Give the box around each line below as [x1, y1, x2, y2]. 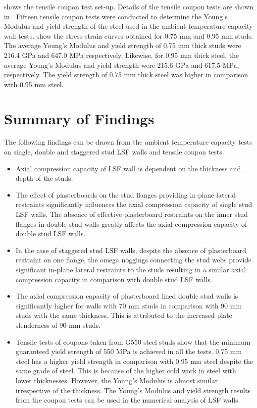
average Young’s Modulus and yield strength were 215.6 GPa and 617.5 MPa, [4, 59, 239, 70]
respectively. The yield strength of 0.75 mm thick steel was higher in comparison [4, 69, 248, 80]
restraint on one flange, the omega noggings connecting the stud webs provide [15, 255, 252, 265]
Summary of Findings [4, 108, 154, 128]
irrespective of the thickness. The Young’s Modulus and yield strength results [15, 385, 251, 395]
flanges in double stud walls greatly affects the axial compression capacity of [15, 218, 247, 229]
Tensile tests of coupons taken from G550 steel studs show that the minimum [15, 336, 251, 347]
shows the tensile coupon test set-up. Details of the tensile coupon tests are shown [4, 1, 254, 11]
